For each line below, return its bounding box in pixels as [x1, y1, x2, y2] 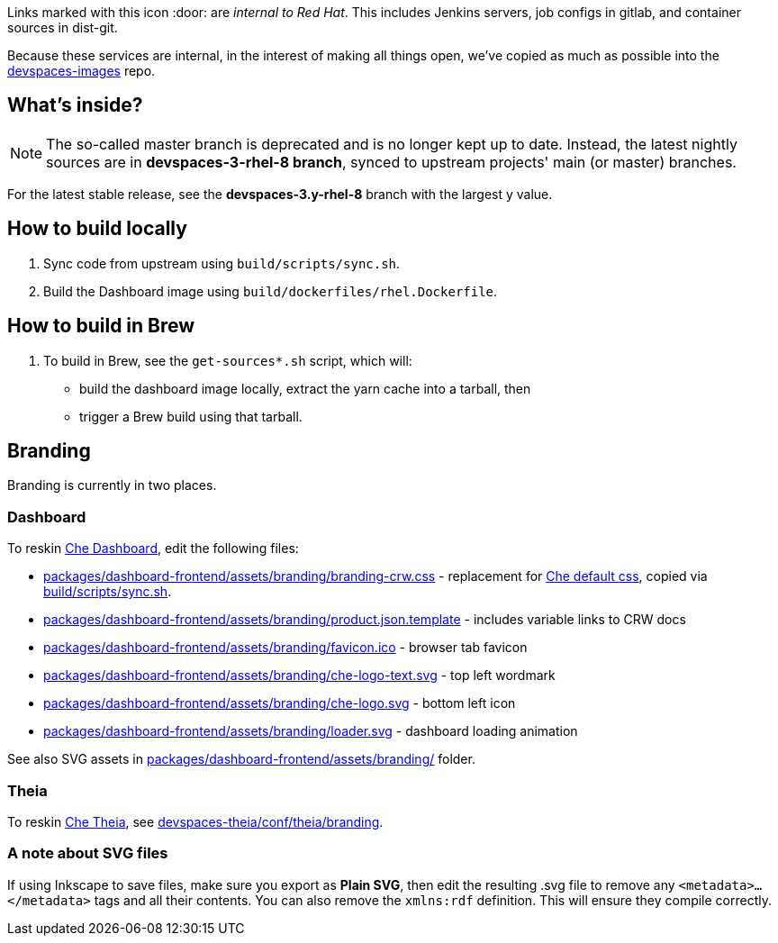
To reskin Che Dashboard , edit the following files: [7, 540, 299, 557]
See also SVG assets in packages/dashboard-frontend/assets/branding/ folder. [7, 751, 475, 767]
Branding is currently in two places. [7, 477, 217, 494]
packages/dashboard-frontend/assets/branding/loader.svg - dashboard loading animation [43, 723, 578, 739]
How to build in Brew [7, 314, 195, 338]
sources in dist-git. [7, 20, 118, 35]
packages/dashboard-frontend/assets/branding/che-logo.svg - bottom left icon [43, 695, 516, 712]
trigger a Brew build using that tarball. [79, 408, 303, 424]
